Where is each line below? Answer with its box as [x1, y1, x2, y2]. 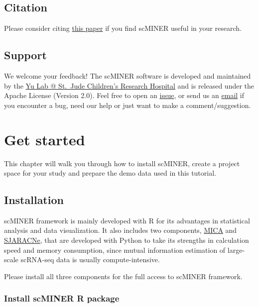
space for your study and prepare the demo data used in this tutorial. [4, 168, 216, 178]
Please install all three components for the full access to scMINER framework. [4, 271, 243, 281]
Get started [4, 129, 85, 149]
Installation [4, 192, 64, 207]
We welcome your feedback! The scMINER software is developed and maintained [4, 71, 251, 81]
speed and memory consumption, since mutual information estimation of [4, 244, 226, 255]
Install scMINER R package [4, 292, 120, 305]
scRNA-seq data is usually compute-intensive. [20, 254, 160, 265]
